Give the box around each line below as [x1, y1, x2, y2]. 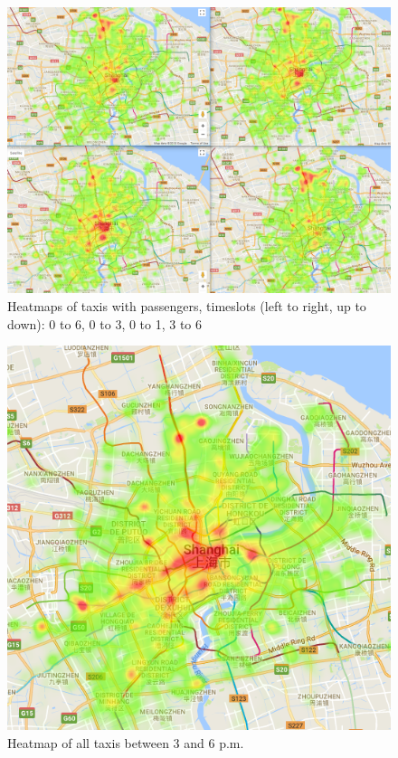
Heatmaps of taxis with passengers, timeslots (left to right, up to [7, 296, 366, 315]
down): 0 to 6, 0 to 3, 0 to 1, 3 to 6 [7, 314, 203, 333]
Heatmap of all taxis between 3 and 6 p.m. [7, 733, 244, 752]
